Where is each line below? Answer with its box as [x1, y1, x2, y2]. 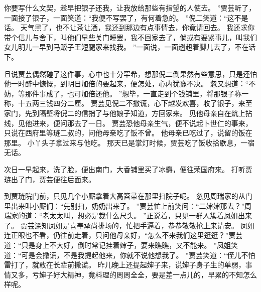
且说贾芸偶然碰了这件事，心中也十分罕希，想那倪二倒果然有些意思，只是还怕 [4, 68, 257, 79]
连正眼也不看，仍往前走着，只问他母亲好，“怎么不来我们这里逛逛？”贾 [4, 230, 236, 240]
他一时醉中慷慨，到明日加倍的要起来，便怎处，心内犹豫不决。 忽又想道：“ [4, 78, 249, 89]
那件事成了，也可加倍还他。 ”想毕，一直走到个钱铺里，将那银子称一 [25, 88, 249, 98]
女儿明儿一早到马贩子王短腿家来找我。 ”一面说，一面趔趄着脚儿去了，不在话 [4, 42, 256, 52]
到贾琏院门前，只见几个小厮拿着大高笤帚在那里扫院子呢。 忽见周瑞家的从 [4, 191, 245, 201]
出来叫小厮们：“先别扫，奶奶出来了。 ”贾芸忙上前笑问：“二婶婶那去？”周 [11, 200, 252, 211]
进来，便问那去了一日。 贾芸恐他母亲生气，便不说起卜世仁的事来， [32, 117, 252, 128]
